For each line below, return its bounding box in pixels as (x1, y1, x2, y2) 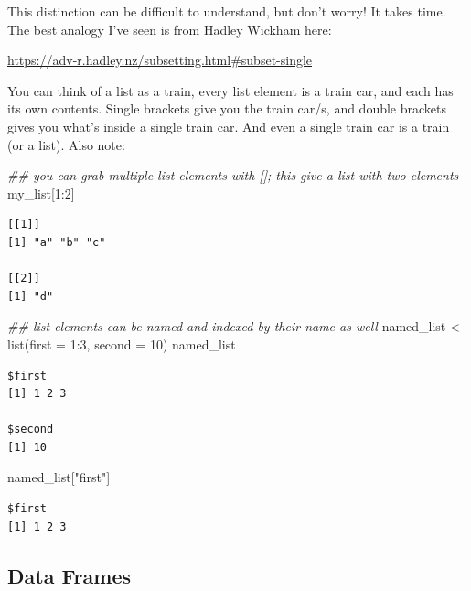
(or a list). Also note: (7, 134, 125, 154)
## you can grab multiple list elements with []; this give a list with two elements (7, 166, 459, 185)
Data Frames (7, 561, 132, 589)
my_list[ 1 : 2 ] (7, 183, 75, 202)
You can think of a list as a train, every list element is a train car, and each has (7, 81, 454, 100)
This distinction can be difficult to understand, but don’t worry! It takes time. (7, 2, 446, 20)
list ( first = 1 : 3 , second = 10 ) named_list (7, 334, 236, 353)
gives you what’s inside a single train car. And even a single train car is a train (7, 116, 450, 135)
